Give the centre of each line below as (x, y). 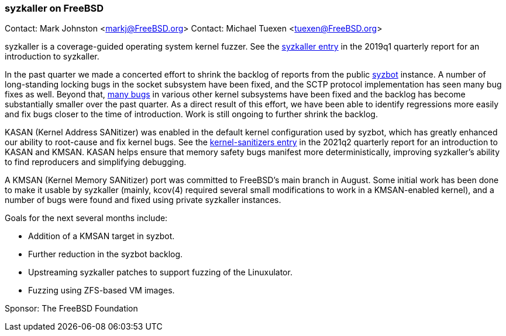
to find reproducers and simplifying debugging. (96, 162)
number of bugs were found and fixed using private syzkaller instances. (143, 200)
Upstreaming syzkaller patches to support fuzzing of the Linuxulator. (160, 272)
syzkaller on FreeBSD (54, 8)
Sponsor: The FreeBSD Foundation (71, 309)
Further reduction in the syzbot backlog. (106, 254)
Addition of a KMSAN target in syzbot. (101, 236)
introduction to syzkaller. (52, 57)
